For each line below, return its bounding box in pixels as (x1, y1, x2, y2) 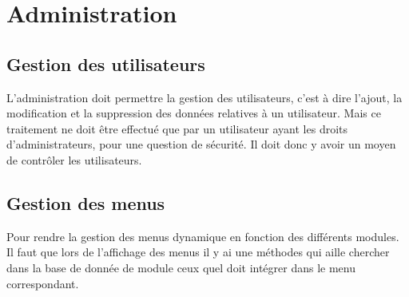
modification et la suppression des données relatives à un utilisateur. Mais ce (6, 105, 381, 121)
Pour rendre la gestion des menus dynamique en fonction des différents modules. (6, 228, 399, 244)
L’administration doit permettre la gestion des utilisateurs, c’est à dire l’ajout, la (6, 89, 403, 105)
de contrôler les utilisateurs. (6, 151, 142, 168)
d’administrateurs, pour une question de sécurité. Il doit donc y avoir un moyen (6, 136, 396, 152)
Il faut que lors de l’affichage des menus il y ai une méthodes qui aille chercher (6, 244, 390, 260)
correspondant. (6, 275, 79, 291)
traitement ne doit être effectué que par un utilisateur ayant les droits (6, 120, 348, 137)
